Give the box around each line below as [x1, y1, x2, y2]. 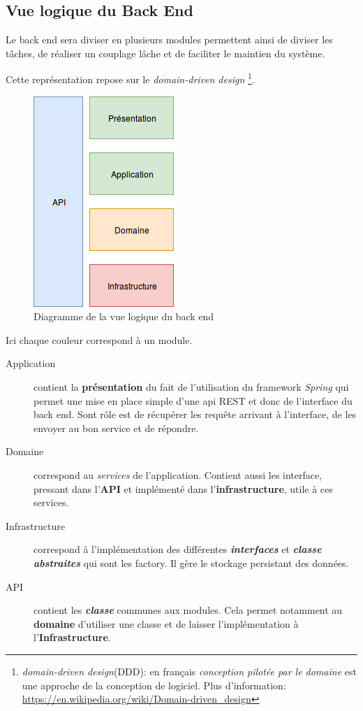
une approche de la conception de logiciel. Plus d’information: [22, 677, 286, 692]
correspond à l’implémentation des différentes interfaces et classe [34, 542, 322, 556]
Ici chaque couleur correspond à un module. [6, 332, 193, 347]
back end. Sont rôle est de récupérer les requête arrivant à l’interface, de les [34, 407, 357, 422]
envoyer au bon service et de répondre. [34, 420, 199, 435]
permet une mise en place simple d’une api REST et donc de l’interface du [34, 393, 353, 408]
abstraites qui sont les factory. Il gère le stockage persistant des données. [34, 555, 349, 570]
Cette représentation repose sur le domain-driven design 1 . [6, 70, 255, 87]
